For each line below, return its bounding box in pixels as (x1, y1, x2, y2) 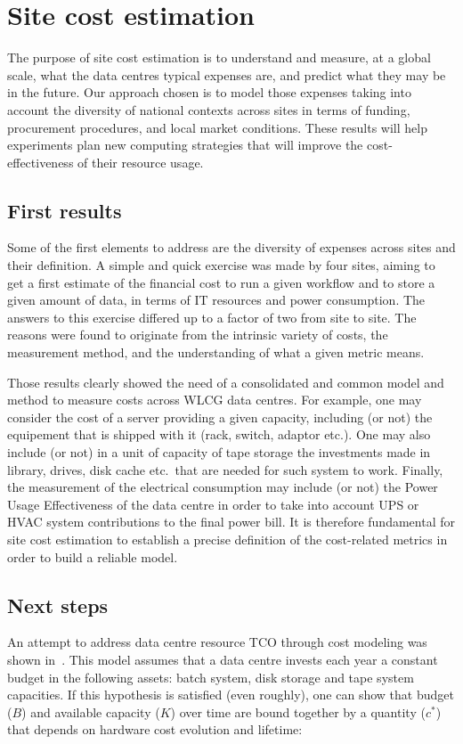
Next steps (7, 591, 109, 618)
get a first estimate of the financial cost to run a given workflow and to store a (7, 273, 435, 291)
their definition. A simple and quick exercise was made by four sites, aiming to (7, 256, 435, 274)
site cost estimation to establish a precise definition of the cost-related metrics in (7, 529, 448, 548)
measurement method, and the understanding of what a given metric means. (7, 343, 425, 362)
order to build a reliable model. (7, 547, 178, 566)
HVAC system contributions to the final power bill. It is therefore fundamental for (7, 512, 455, 531)
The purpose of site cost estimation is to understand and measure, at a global (7, 48, 431, 67)
